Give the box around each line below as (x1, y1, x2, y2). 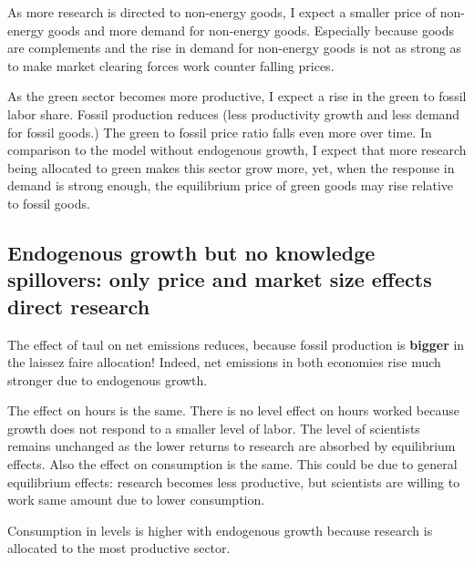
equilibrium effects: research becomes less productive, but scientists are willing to (7, 472, 460, 491)
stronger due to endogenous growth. (7, 370, 208, 389)
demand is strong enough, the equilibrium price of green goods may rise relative (7, 176, 453, 195)
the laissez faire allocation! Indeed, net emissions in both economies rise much (7, 353, 441, 372)
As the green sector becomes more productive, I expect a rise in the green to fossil (7, 87, 467, 106)
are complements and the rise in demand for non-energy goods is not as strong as (7, 38, 462, 57)
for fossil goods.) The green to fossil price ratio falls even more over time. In (7, 122, 432, 141)
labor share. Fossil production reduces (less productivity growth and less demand (7, 104, 460, 123)
